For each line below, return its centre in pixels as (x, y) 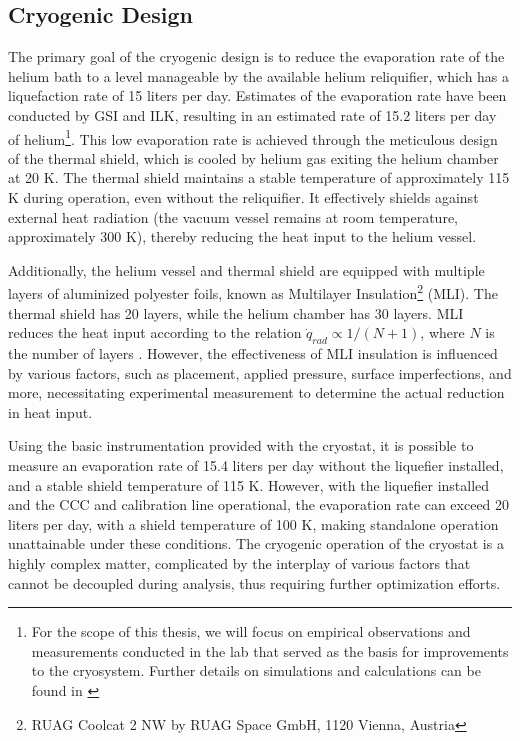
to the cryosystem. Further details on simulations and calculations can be (256, 670)
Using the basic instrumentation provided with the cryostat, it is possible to (241, 445)
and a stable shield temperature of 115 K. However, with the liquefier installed (249, 484)
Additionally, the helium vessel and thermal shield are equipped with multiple (246, 269)
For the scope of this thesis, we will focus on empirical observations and (251, 631)
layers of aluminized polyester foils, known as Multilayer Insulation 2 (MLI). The (253, 292)
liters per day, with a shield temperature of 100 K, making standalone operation (253, 523)
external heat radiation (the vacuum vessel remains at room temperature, (233, 216)
